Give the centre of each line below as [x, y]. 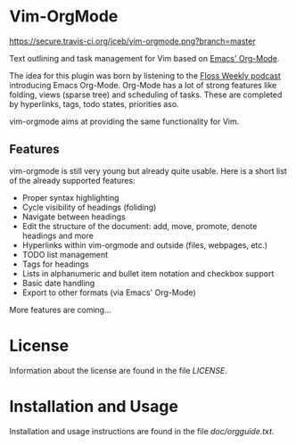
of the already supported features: [72, 180]
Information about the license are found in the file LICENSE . [118, 370]
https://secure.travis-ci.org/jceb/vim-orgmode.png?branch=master [132, 41]
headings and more [58, 235]
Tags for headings [55, 264]
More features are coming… [60, 309]
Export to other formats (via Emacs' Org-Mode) [109, 293]
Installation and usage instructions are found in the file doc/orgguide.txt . [142, 431]
